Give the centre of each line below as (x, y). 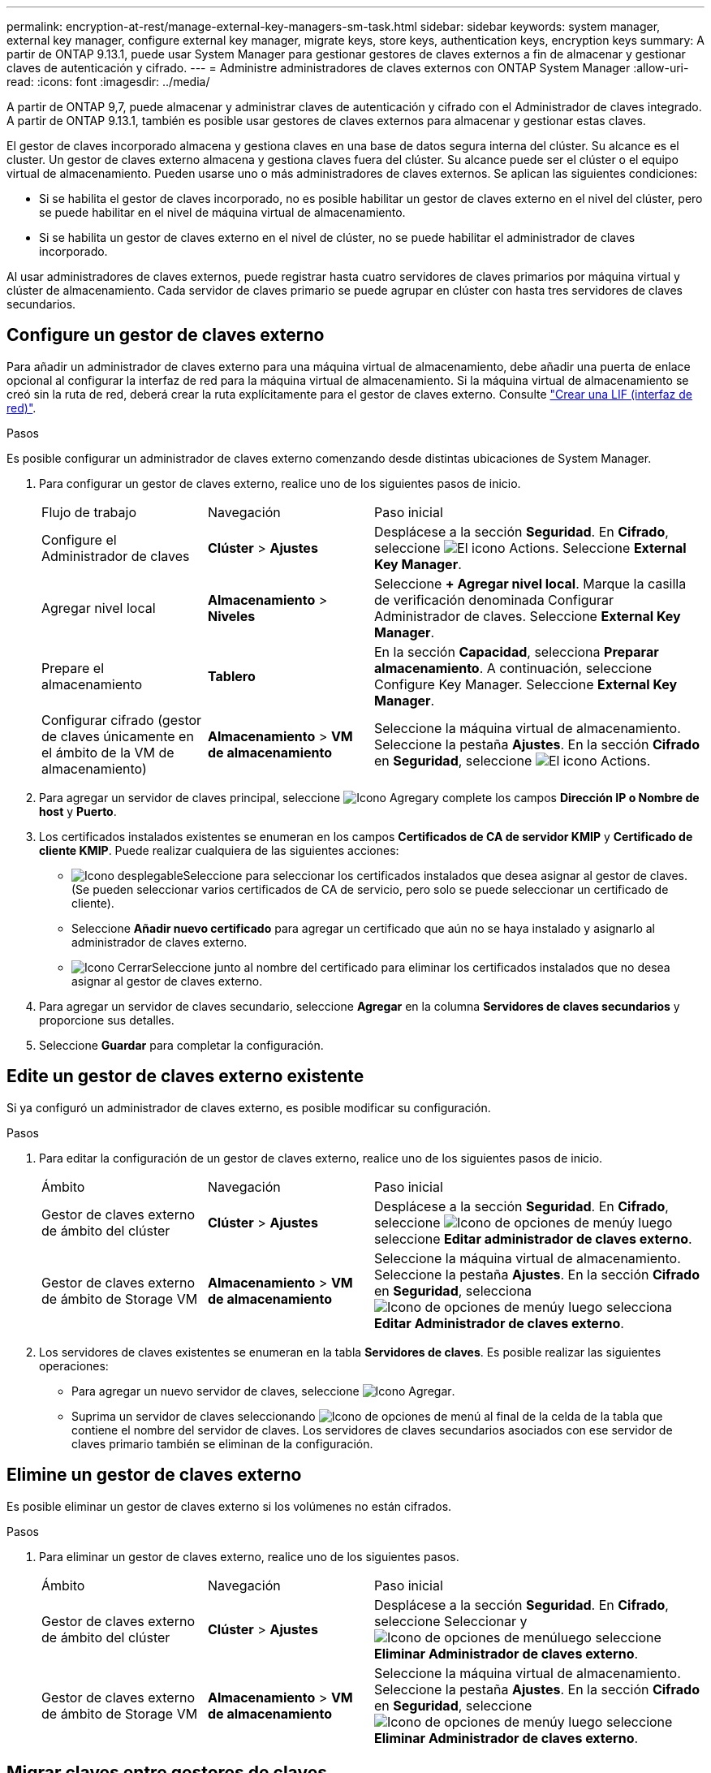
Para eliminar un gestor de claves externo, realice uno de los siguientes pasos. (249, 1556)
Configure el (79, 539)
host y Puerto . (78, 811)
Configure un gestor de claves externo (166, 335)
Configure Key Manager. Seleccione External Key (526, 684)
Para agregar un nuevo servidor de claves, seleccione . (263, 1391)
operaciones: (74, 1365)
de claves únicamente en (118, 736)
